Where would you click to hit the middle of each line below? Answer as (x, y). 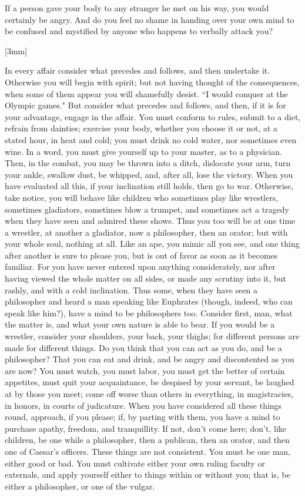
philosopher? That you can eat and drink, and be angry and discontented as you (150, 359)
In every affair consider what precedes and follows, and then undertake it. (138, 70)
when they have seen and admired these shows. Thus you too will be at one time (150, 221)
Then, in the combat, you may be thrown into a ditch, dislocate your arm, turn (148, 163)
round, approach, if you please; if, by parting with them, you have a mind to (143, 417)
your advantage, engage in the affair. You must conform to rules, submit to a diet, (153, 116)
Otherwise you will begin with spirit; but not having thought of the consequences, (152, 82)
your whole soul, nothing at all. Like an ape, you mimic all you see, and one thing (152, 244)
